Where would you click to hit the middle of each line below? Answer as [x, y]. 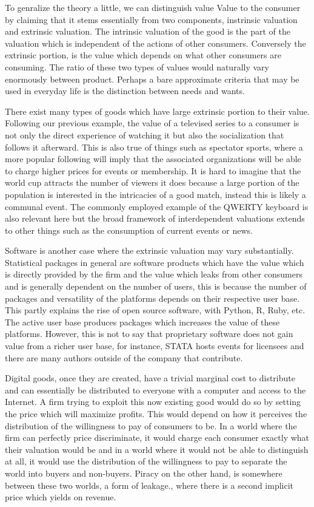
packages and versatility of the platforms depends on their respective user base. [152, 298]
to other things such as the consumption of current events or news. [129, 230]
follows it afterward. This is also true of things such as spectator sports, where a [154, 147]
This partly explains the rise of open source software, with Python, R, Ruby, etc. [155, 310]
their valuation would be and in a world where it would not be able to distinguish [157, 449]
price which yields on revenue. [61, 497]
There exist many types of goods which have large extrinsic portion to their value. [157, 111]
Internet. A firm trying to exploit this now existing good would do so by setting [153, 402]
